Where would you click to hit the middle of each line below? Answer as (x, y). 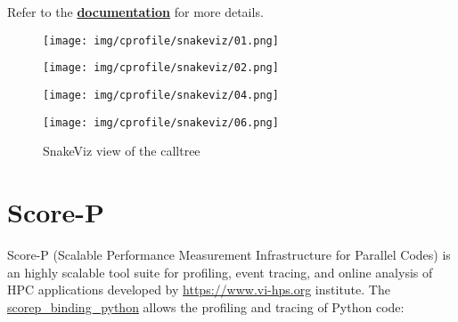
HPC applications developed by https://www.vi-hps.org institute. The (199, 290)
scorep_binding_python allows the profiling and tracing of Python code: (206, 306)
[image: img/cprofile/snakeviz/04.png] (161, 95)
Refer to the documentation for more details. (135, 12)
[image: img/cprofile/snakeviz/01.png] (161, 40)
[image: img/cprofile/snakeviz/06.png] (161, 122)
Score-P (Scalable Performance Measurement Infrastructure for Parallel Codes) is (229, 254)
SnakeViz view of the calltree (122, 151)
